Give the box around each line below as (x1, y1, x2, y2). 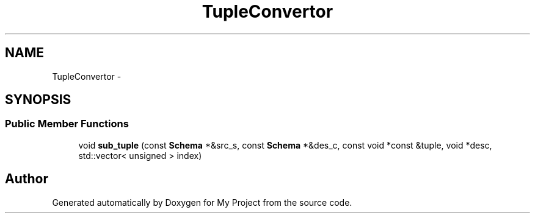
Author (5, 171, 48, 187)
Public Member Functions (5, 118, 129, 130)
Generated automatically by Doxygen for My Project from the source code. (52, 197, 352, 208)
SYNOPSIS (5, 92, 71, 108)
